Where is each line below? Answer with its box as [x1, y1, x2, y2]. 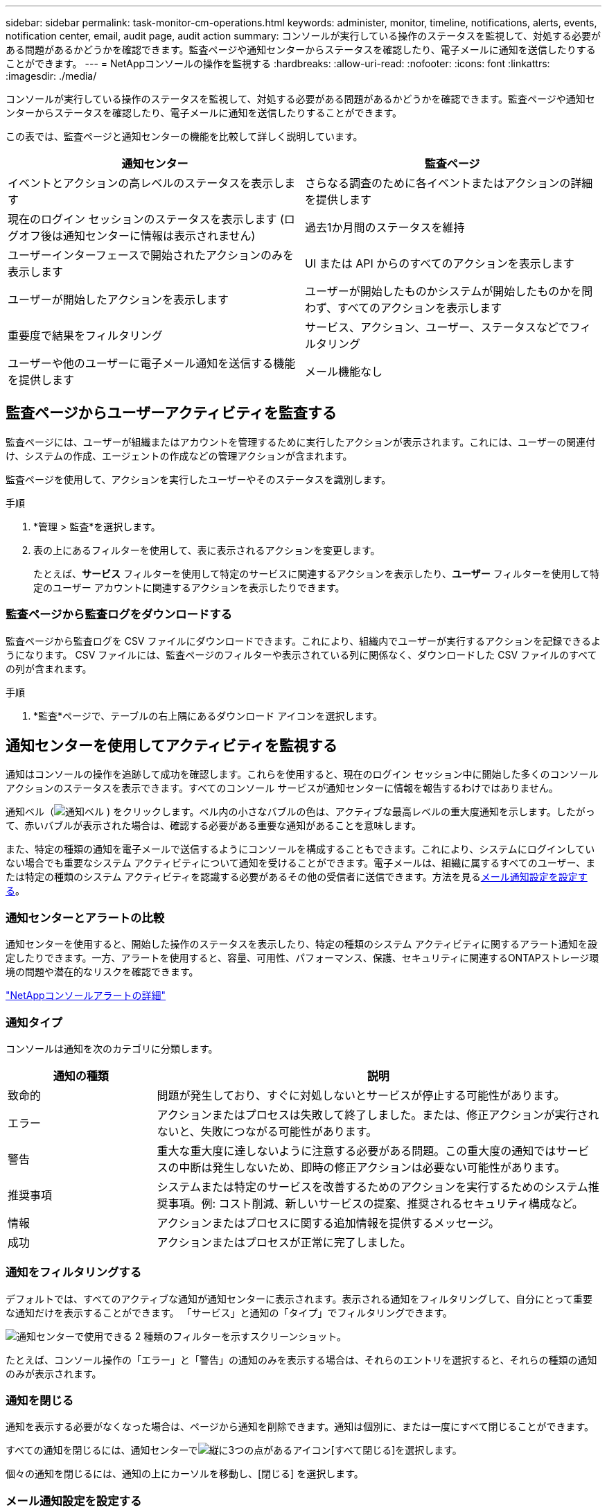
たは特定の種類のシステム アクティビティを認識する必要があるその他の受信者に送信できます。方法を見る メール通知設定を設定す [6, 871, 588, 883]
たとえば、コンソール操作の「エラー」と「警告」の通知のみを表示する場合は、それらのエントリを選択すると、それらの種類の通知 [6, 1353, 597, 1366]
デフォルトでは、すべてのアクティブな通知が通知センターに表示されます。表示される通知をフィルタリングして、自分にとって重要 [6, 1292, 592, 1305]
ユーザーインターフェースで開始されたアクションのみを [8, 248, 294, 262]
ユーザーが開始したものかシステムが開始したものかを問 [305, 284, 593, 298]
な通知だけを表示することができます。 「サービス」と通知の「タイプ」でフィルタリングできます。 [6, 1306, 452, 1319]
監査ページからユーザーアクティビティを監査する [6, 404, 337, 422]
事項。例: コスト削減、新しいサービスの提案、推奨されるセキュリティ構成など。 [168, 1196, 583, 1210]
